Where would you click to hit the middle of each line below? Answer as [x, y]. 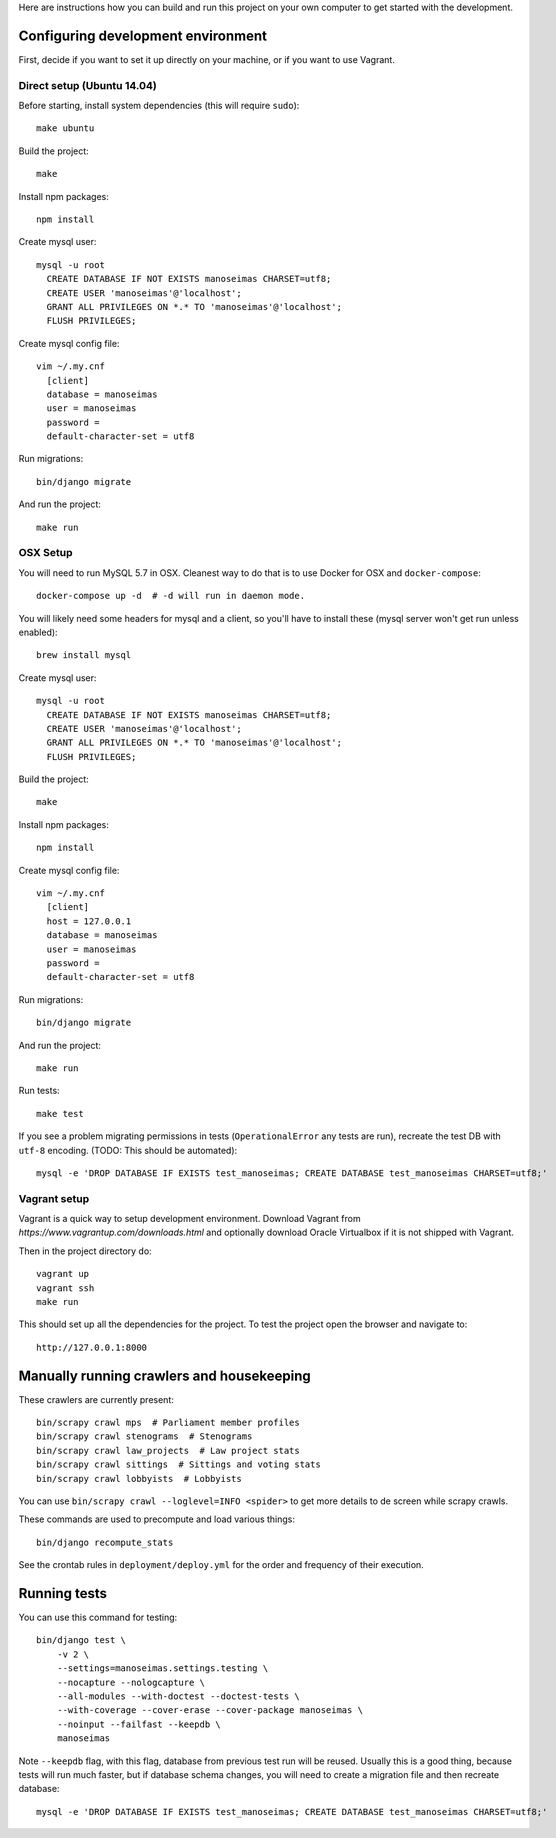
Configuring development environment [142, 35]
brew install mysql [84, 655]
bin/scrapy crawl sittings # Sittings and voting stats [179, 1464]
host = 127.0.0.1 [89, 921]
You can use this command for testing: [98, 1617]
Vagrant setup [54, 1198]
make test [60, 1113]
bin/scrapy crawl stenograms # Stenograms [144, 1436]
